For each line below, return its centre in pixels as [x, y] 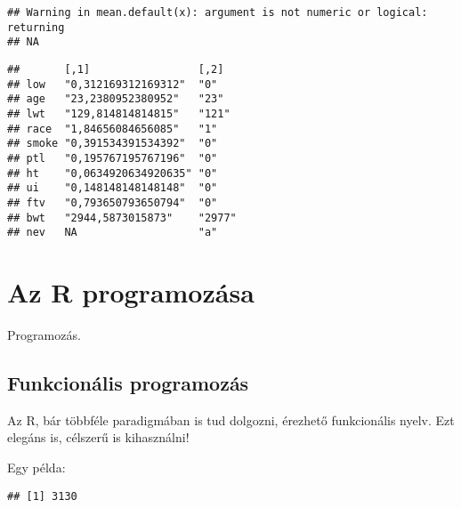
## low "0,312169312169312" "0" [113, 84]
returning [36, 27]
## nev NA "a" [113, 233]
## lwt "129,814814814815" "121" [119, 113]
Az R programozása [131, 292]
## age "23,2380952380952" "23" [116, 99]
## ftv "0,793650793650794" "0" [113, 202]
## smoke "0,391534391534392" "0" [113, 144]
